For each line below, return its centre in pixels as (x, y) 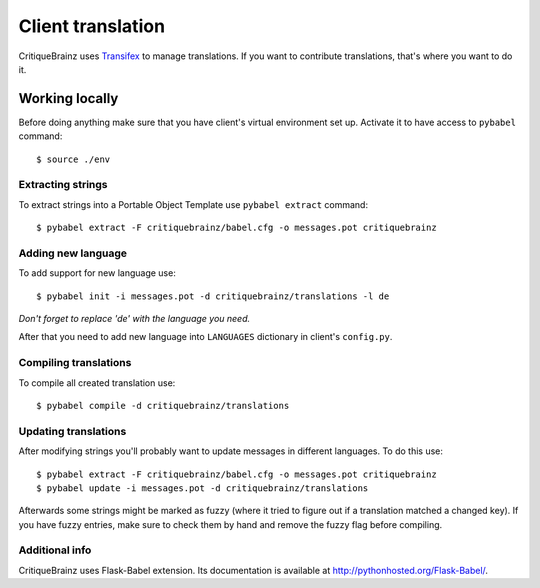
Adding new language (72, 253)
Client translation (91, 26)
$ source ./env (73, 159)
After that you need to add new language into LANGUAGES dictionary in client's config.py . (205, 337)
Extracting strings (63, 185)
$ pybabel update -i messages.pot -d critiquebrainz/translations (202, 488)
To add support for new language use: (97, 273)
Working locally (68, 98)
